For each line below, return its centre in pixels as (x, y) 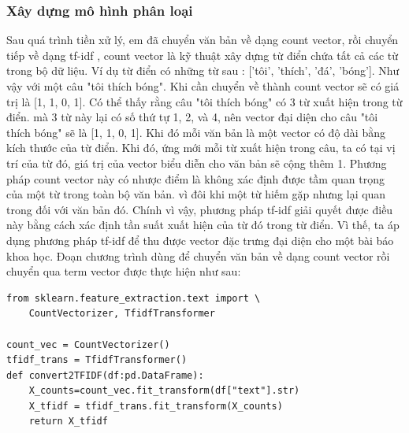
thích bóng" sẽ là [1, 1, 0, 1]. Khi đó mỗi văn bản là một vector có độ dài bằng (196, 132)
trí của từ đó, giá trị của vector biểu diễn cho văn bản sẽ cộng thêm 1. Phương (197, 163)
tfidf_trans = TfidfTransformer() (97, 360)
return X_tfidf (68, 422)
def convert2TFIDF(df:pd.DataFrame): (105, 375)
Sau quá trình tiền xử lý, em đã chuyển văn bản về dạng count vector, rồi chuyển (203, 40)
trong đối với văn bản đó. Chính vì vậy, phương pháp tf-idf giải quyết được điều (200, 209)
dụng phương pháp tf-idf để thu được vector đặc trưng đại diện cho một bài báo (200, 240)
